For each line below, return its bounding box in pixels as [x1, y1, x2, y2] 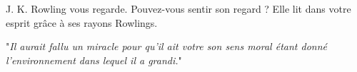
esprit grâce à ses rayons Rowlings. [6, 15, 158, 30]
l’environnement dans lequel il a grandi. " [6, 52, 182, 67]
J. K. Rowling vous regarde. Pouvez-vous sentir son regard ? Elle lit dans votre [6, 1, 351, 16]
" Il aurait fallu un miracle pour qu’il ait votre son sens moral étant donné [6, 39, 327, 54]
